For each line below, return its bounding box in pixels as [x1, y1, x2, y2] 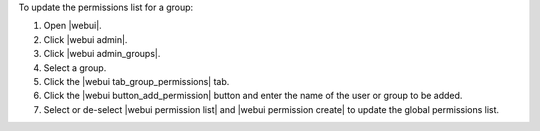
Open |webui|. [43, 20, 102, 32]
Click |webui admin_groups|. [43, 48, 161, 60]
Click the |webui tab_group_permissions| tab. [43, 75, 230, 87]
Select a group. [43, 61, 107, 74]
